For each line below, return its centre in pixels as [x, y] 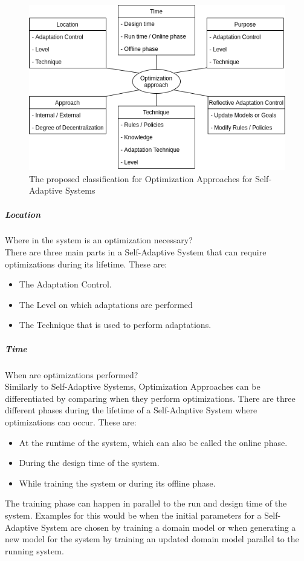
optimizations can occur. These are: [71, 422]
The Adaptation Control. [65, 284]
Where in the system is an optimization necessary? [99, 240]
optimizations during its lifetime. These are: [86, 264]
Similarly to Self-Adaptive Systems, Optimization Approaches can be [133, 386]
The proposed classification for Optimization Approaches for [141, 178]
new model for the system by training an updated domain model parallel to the [152, 539]
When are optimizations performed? [72, 374]
